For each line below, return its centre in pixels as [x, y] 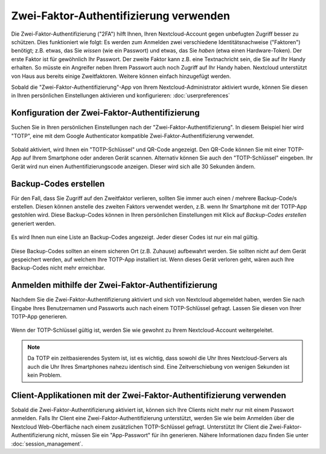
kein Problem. [44, 375]
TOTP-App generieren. [39, 317]
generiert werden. [34, 223]
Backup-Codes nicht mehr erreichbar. [58, 268]
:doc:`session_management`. [47, 444]
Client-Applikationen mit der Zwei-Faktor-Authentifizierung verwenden [149, 395]
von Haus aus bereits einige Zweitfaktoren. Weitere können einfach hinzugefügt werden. [121, 76]
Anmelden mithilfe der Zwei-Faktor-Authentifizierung [114, 285]
